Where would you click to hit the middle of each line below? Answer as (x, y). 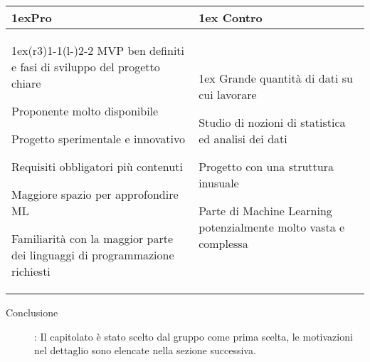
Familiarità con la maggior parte (92, 238)
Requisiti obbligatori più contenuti (97, 166)
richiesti (31, 271)
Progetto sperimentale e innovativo (98, 139)
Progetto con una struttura (266, 166)
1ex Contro (231, 17)
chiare (26, 83)
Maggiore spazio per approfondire (95, 194)
